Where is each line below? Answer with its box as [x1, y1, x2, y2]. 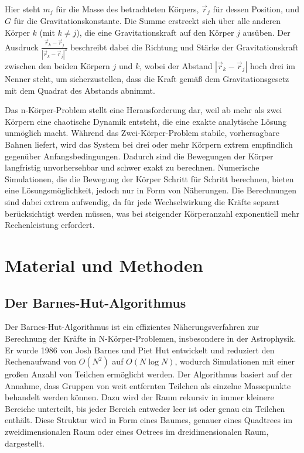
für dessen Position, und [213, 3, 299, 15]
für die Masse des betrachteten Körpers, [56, 3, 199, 15]
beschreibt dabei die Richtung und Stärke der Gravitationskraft [70, 40, 299, 53]
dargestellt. [5, 437, 45, 449]
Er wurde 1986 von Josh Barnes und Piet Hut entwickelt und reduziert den [5, 343, 275, 356]
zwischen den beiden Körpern [5, 60, 110, 72]
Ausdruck [5, 40, 39, 53]
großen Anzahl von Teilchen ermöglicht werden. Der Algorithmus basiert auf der [5, 368, 293, 380]
